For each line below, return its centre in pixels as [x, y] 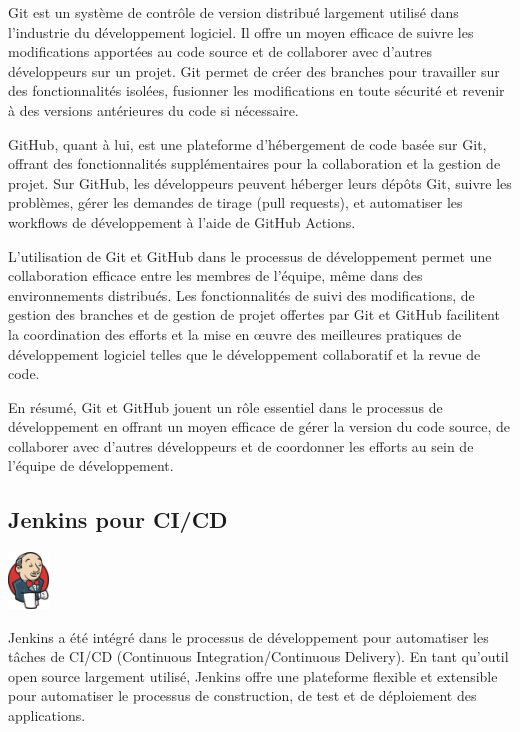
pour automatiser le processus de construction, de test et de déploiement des [242, 695]
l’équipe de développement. [91, 465]
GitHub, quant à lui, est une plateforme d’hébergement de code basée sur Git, [247, 143]
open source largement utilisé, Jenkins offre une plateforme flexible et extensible [253, 675]
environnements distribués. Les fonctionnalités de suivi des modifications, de [241, 294]
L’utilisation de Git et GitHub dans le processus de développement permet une [250, 255]
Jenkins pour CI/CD [118, 519]
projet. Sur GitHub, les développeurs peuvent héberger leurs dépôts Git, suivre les [260, 182]
